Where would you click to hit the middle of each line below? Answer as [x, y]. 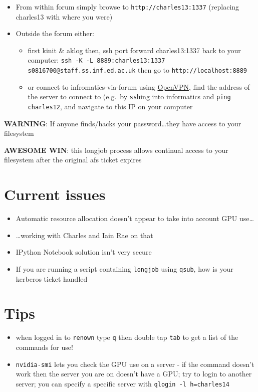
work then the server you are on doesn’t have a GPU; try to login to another [134, 374]
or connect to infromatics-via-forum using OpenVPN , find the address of [139, 86]
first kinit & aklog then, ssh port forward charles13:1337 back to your [134, 50]
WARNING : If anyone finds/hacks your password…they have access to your [123, 123]
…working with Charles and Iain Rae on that [84, 235]
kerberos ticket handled [52, 278]
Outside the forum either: [55, 33]
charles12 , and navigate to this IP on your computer [110, 106]
